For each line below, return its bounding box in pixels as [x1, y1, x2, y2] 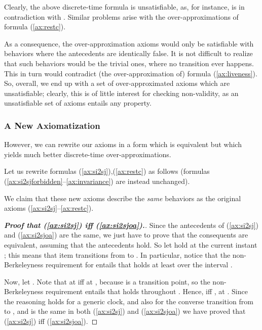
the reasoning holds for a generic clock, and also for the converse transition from [4, 296, 253, 306]
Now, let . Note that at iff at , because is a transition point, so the [4, 276, 210, 287]
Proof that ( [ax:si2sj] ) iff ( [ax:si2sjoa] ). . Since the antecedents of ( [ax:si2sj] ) [4, 219, 259, 230]
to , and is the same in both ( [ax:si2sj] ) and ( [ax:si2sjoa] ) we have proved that [4, 306, 246, 316]
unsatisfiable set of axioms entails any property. [4, 98, 152, 108]
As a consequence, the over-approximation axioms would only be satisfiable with [4, 38, 254, 49]
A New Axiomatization [4, 119, 100, 131]
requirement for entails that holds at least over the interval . [46, 259, 233, 270]
